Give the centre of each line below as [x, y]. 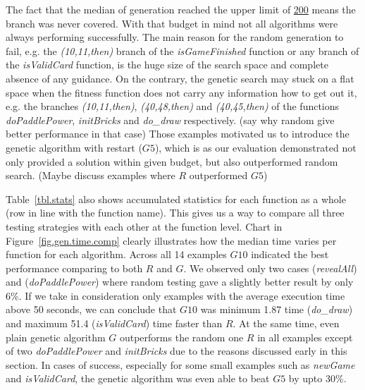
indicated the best [290, 254]
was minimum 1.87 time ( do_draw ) [277, 309]
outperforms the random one [181, 337]
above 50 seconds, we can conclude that [91, 309]
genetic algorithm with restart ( [74, 147]
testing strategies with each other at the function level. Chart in [144, 226]
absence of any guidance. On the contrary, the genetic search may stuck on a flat [180, 78]
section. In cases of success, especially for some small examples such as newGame [180, 364]
